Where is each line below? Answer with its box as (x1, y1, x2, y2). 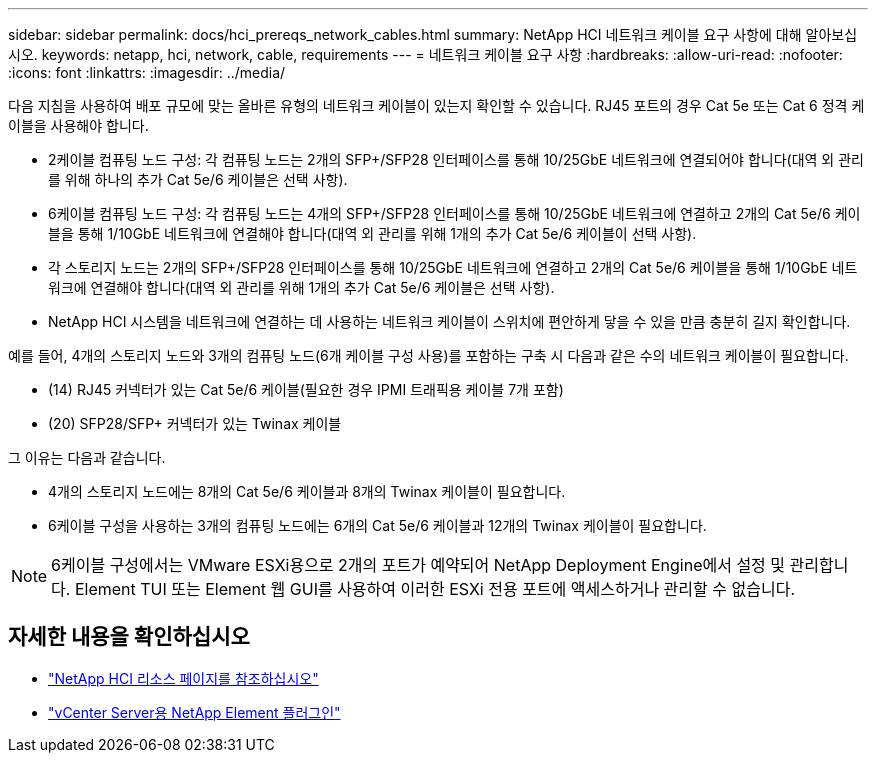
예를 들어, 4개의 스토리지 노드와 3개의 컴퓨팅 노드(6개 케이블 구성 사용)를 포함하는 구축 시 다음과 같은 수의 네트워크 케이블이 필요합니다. (8, 347, 849, 364)
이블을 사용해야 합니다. (8, 117, 149, 134)
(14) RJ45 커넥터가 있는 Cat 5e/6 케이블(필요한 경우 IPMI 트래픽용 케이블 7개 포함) (48, 381, 564, 398)
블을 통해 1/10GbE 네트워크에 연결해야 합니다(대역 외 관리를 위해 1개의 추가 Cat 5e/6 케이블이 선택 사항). (48, 225, 697, 242)
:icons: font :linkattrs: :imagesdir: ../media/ (8, 64, 286, 81)
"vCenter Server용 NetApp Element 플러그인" (48, 703, 341, 721)
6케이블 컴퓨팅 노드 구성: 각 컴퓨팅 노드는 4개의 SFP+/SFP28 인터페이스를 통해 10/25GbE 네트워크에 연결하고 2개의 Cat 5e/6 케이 (48, 205, 861, 222)
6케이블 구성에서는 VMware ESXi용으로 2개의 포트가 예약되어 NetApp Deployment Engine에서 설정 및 (51, 555, 786, 575)
